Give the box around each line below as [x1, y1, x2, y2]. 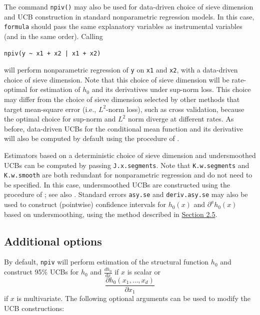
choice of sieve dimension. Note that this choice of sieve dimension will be [4, 74, 229, 84]
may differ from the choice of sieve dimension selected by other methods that [4, 93, 240, 104]
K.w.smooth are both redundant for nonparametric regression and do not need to [4, 169, 252, 180]
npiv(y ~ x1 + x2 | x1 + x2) [4, 49, 101, 57]
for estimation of [29, 84, 80, 94]
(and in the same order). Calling [4, 30, 103, 41]
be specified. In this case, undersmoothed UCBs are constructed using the [4, 179, 230, 189]
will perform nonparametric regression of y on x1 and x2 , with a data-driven [4, 64, 238, 75]
